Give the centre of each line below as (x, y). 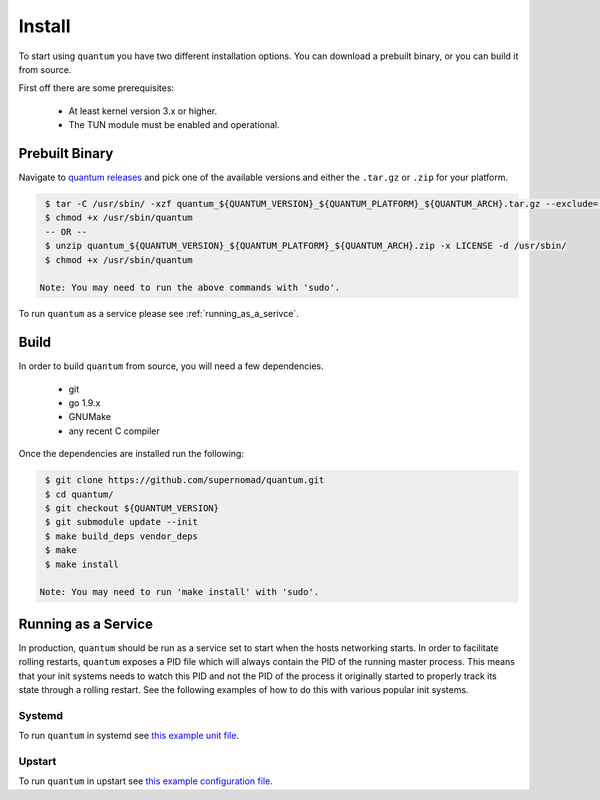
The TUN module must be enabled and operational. (174, 125)
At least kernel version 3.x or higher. (143, 111)
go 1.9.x (84, 403)
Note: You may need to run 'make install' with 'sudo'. (179, 592)
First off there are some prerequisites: (96, 88)
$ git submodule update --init (122, 522)
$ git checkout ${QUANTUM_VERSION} (132, 508)
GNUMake (90, 417)
